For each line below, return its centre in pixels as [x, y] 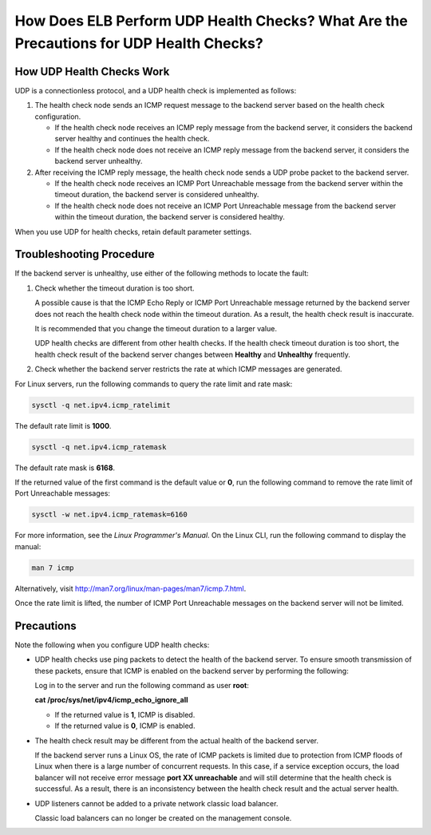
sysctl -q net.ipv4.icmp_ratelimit [101, 405]
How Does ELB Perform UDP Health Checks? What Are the [212, 21]
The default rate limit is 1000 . [63, 425]
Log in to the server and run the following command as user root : [142, 686]
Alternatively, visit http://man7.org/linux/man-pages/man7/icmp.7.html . [130, 588]
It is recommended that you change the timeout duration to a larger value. [156, 329]
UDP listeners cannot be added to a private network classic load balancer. [156, 803]
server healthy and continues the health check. [132, 139]
